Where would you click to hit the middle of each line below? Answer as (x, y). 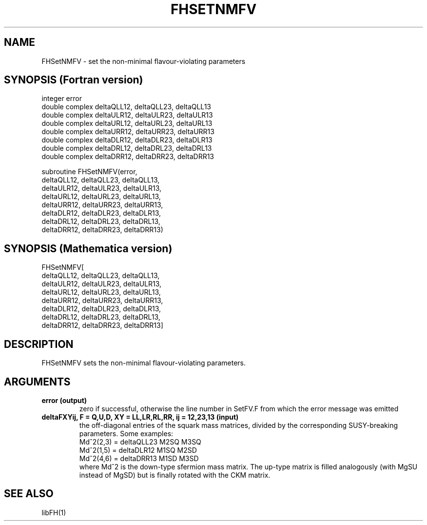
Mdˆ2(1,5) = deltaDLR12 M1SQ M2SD (138, 450)
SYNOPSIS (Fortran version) (74, 80)
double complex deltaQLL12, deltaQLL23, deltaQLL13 (126, 107)
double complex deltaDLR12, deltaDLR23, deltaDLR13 (127, 140)
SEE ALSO (29, 494)
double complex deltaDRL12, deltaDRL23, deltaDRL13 (127, 148)
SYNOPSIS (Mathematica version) (88, 248)
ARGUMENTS (37, 382)
